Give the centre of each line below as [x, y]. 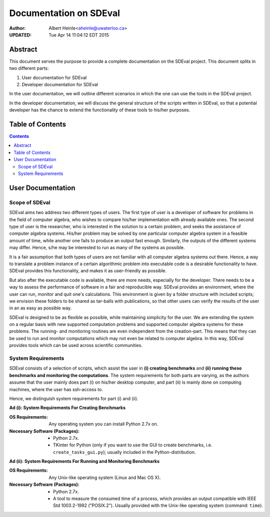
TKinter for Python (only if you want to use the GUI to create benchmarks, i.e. [133, 445]
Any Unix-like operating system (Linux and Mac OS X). [105, 477]
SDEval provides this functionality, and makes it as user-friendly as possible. [88, 271]
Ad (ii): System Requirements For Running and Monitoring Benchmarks [84, 461]
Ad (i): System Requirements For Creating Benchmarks [67, 408]
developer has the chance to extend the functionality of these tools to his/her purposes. [100, 110]
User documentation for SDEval [54, 77]
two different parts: [29, 68]
